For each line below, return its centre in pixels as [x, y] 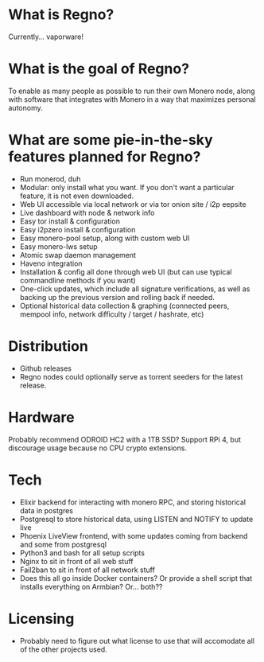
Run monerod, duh [50, 179]
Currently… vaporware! [46, 37]
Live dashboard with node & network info [87, 212]
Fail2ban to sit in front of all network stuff [87, 570]
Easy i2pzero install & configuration [78, 229]
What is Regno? [61, 15]
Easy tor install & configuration [70, 221]
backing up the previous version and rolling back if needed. [117, 297]
